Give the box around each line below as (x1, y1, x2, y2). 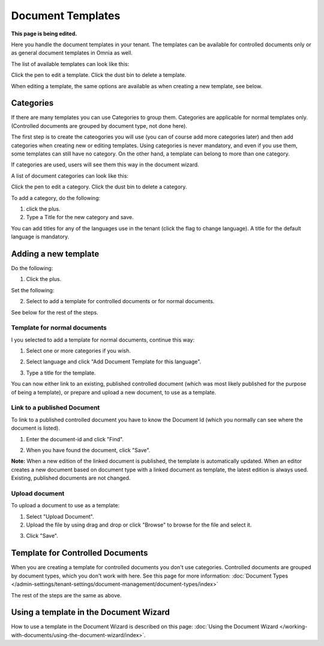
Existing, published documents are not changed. (11, 474, 131, 481)
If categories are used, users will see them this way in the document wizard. (11, 161, 199, 168)
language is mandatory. (11, 233, 70, 240)
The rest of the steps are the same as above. (11, 591, 122, 599)
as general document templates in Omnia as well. (11, 49, 133, 56)
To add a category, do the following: (11, 194, 101, 201)
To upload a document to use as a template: (11, 502, 120, 509)
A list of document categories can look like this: (11, 172, 129, 180)
